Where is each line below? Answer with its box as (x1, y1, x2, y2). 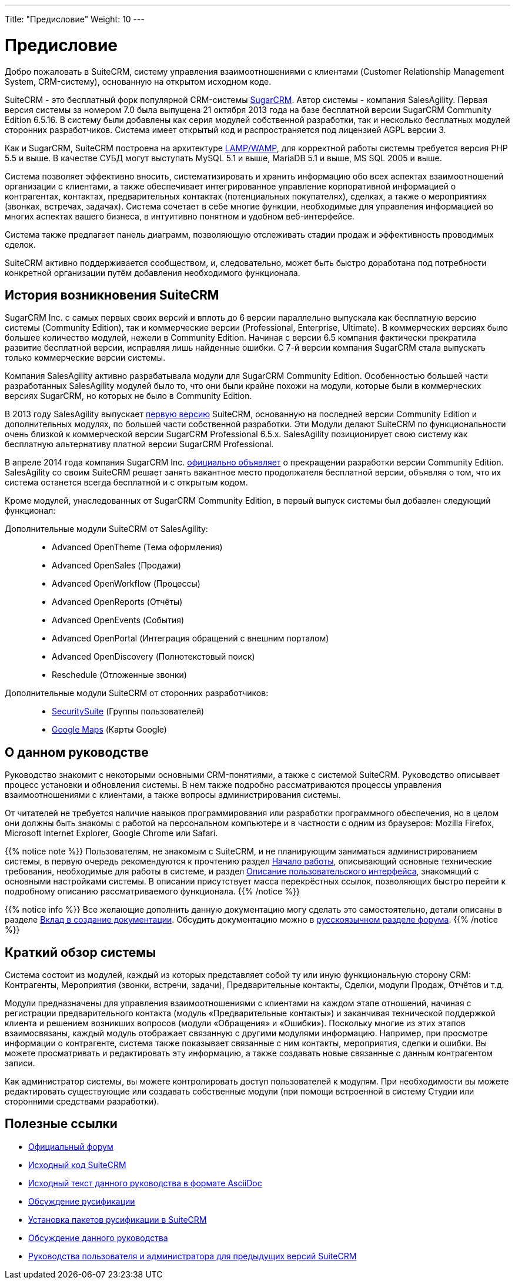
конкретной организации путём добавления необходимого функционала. (5, 267, 300, 278)
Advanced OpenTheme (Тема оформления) (52, 542, 223, 553)
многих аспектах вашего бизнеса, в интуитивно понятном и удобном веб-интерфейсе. (5, 211, 355, 221)
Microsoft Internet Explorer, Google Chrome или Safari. (5, 828, 218, 839)
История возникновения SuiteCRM (5, 287, 219, 302)
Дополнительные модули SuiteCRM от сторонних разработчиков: (5, 688, 269, 698)
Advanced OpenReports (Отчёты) (52, 597, 183, 607)
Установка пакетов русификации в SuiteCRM (28, 1214, 207, 1225)
